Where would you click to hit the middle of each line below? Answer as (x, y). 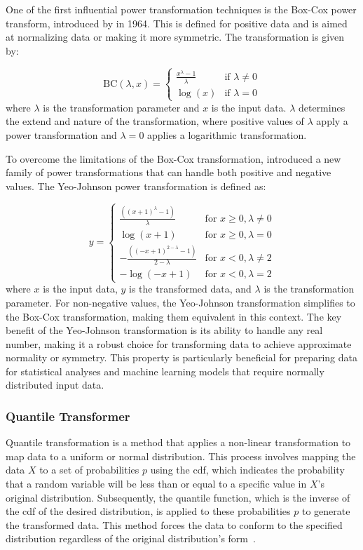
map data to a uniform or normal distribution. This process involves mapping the (181, 456)
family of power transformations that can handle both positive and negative (169, 172)
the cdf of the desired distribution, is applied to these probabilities (148, 511)
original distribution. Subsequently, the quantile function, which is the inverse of (178, 497)
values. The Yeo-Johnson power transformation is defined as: (136, 186)
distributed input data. (55, 385)
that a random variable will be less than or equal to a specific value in (156, 484)
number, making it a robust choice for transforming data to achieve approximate (179, 343)
